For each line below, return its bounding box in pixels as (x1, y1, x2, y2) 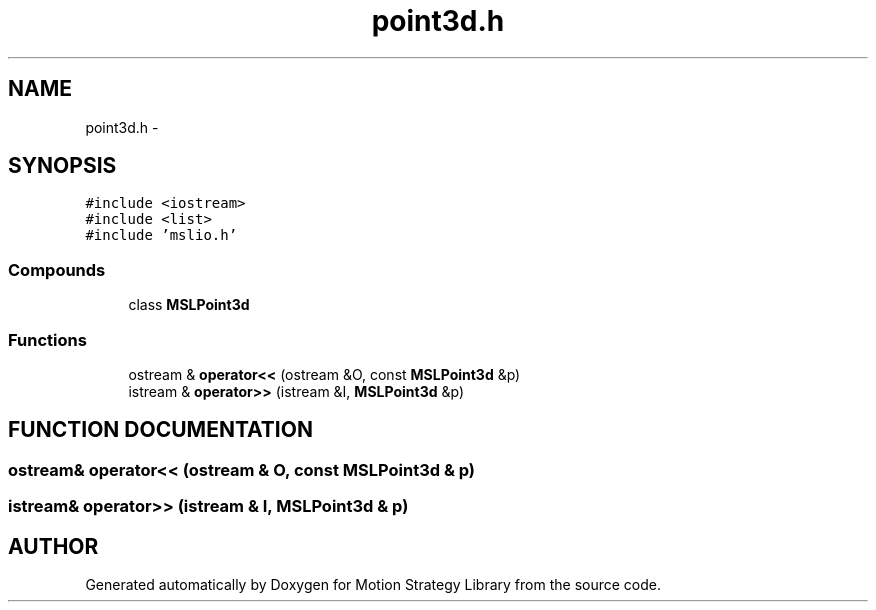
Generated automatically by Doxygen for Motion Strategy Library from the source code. (85, 576, 662, 593)
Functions (8, 329, 87, 350)
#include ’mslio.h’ (85, 227, 238, 244)
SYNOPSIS (8, 153, 117, 179)
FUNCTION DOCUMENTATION (8, 417, 313, 443)
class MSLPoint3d (128, 296, 250, 314)
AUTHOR (8, 533, 99, 559)
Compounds (8, 259, 106, 280)
